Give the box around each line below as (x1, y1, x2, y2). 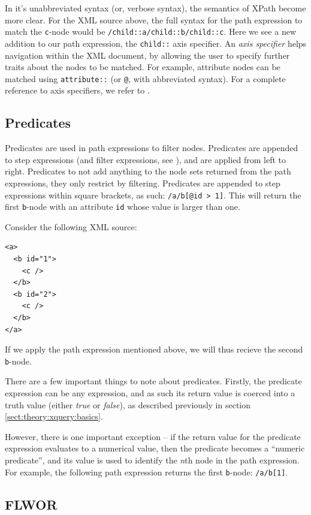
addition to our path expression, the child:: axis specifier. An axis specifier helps (5, 37, 307, 49)
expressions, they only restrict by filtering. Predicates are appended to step (5, 176, 280, 189)
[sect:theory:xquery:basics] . (5, 410, 103, 423)
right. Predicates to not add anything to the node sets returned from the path (5, 165, 291, 177)
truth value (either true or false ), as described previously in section (5, 398, 251, 411)
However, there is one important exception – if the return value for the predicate (5, 430, 301, 442)
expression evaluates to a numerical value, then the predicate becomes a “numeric (5, 442, 305, 454)
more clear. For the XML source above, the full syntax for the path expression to (5, 13, 303, 26)
